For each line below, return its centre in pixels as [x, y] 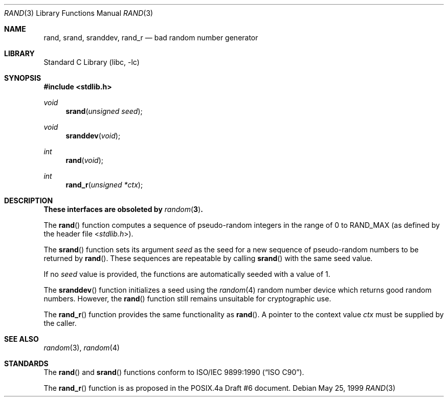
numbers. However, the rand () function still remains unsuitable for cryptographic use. [187, 299]
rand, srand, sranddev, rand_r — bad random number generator [151, 38]
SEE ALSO [21, 339]
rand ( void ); [85, 160]
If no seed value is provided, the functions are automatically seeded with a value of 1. [187, 274]
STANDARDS [26, 363]
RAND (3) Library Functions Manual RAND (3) [79, 13]
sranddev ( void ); [93, 136]
